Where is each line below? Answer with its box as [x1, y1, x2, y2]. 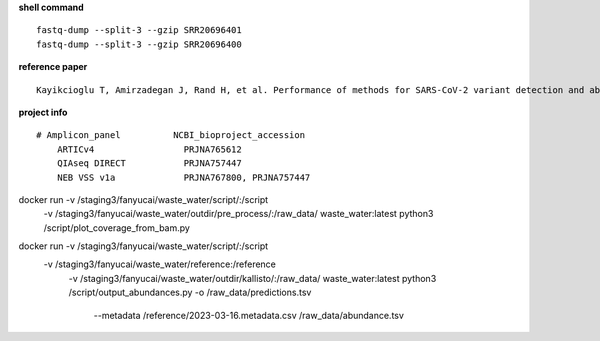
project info [18, 106, 68, 118]
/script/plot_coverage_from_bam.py [43, 221, 190, 234]
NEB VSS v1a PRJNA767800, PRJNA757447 [56, 171, 311, 183]
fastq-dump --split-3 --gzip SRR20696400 [36, 38, 242, 50]
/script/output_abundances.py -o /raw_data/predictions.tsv [68, 286, 312, 299]
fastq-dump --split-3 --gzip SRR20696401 [36, 25, 242, 36]
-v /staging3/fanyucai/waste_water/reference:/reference [43, 258, 277, 270]
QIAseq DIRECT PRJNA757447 [56, 158, 242, 169]
